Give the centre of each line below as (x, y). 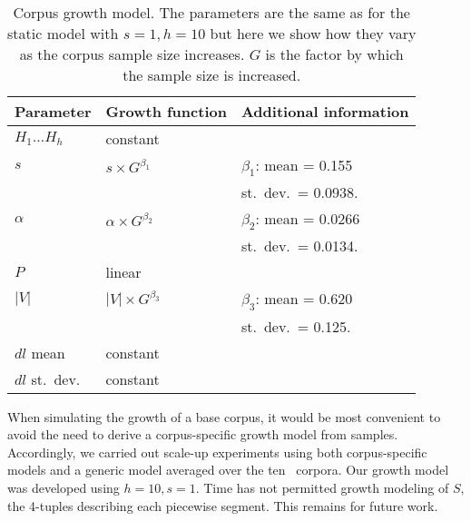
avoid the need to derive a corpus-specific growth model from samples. (203, 434)
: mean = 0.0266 (308, 219)
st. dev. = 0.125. (296, 326)
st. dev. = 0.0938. (299, 192)
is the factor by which (334, 54)
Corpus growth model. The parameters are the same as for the (211, 12)
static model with (63, 33)
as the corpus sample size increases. (132, 54)
